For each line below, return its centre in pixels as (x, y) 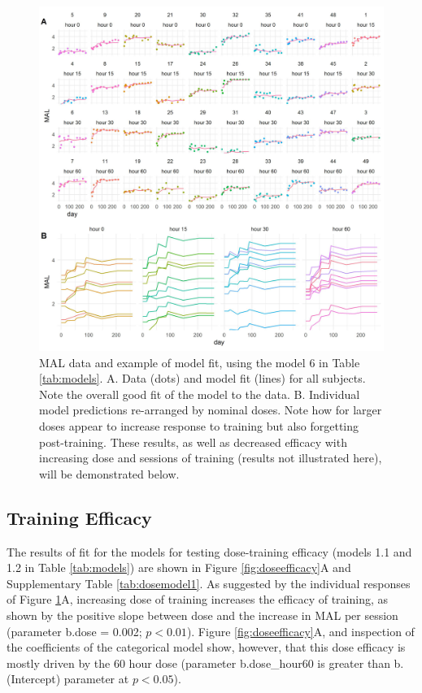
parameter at (96, 679)
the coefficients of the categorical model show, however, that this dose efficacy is (206, 647)
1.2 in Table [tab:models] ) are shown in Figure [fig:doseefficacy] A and (179, 567)
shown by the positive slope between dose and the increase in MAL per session (202, 615)
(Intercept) (34, 679)
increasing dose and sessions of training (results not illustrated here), (211, 458)
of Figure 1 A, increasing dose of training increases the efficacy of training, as (197, 599)
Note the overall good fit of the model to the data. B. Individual (200, 394)
